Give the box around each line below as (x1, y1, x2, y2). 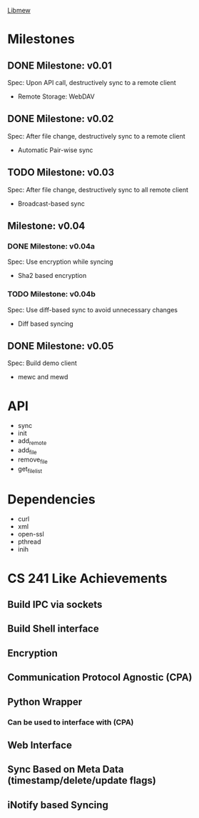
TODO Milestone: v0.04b (7, 289, 96, 299)
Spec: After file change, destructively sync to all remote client (7, 185, 189, 194)
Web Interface (7, 739, 73, 751)
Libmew (7, 6, 31, 14)
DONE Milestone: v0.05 (7, 340, 114, 352)
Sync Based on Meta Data (7, 764, 124, 776)
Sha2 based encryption (17, 271, 87, 280)
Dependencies (7, 491, 96, 507)
